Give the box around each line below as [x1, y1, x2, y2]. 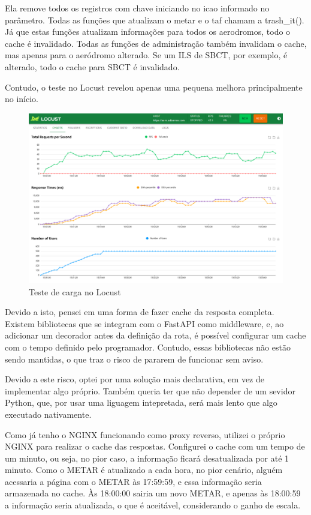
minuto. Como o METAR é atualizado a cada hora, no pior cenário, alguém [5, 463, 283, 476]
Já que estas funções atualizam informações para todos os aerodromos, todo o [5, 25, 291, 38]
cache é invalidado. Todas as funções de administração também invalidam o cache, [5, 37, 307, 49]
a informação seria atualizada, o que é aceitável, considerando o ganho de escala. [5, 499, 301, 511]
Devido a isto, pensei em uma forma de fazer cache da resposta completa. [5, 306, 274, 318]
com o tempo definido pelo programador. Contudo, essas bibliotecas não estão [5, 340, 291, 353]
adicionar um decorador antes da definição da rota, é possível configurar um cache [5, 329, 306, 342]
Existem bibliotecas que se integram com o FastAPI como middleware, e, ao [5, 317, 284, 330]
